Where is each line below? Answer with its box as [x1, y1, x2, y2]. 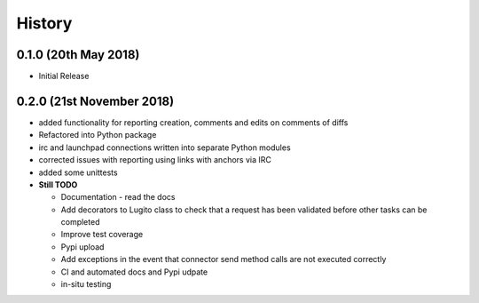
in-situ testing [60, 279, 112, 290]
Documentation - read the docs [60, 192, 176, 203]
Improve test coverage [60, 229, 144, 240]
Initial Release [38, 71, 90, 82]
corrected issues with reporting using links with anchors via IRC [38, 155, 272, 165]
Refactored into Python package [38, 130, 157, 140]
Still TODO [38, 179, 78, 190]
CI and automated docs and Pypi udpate [60, 267, 208, 277]
